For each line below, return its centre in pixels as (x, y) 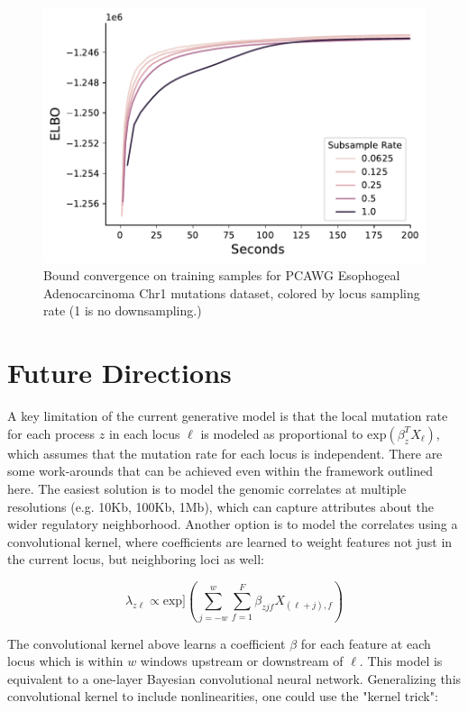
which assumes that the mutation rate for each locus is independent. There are (225, 453)
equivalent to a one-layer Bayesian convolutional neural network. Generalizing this (234, 678)
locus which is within (65, 661)
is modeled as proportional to (282, 433)
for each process (51, 433)
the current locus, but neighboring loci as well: (136, 559)
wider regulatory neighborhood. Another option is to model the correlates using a (233, 524)
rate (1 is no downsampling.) (123, 310)
